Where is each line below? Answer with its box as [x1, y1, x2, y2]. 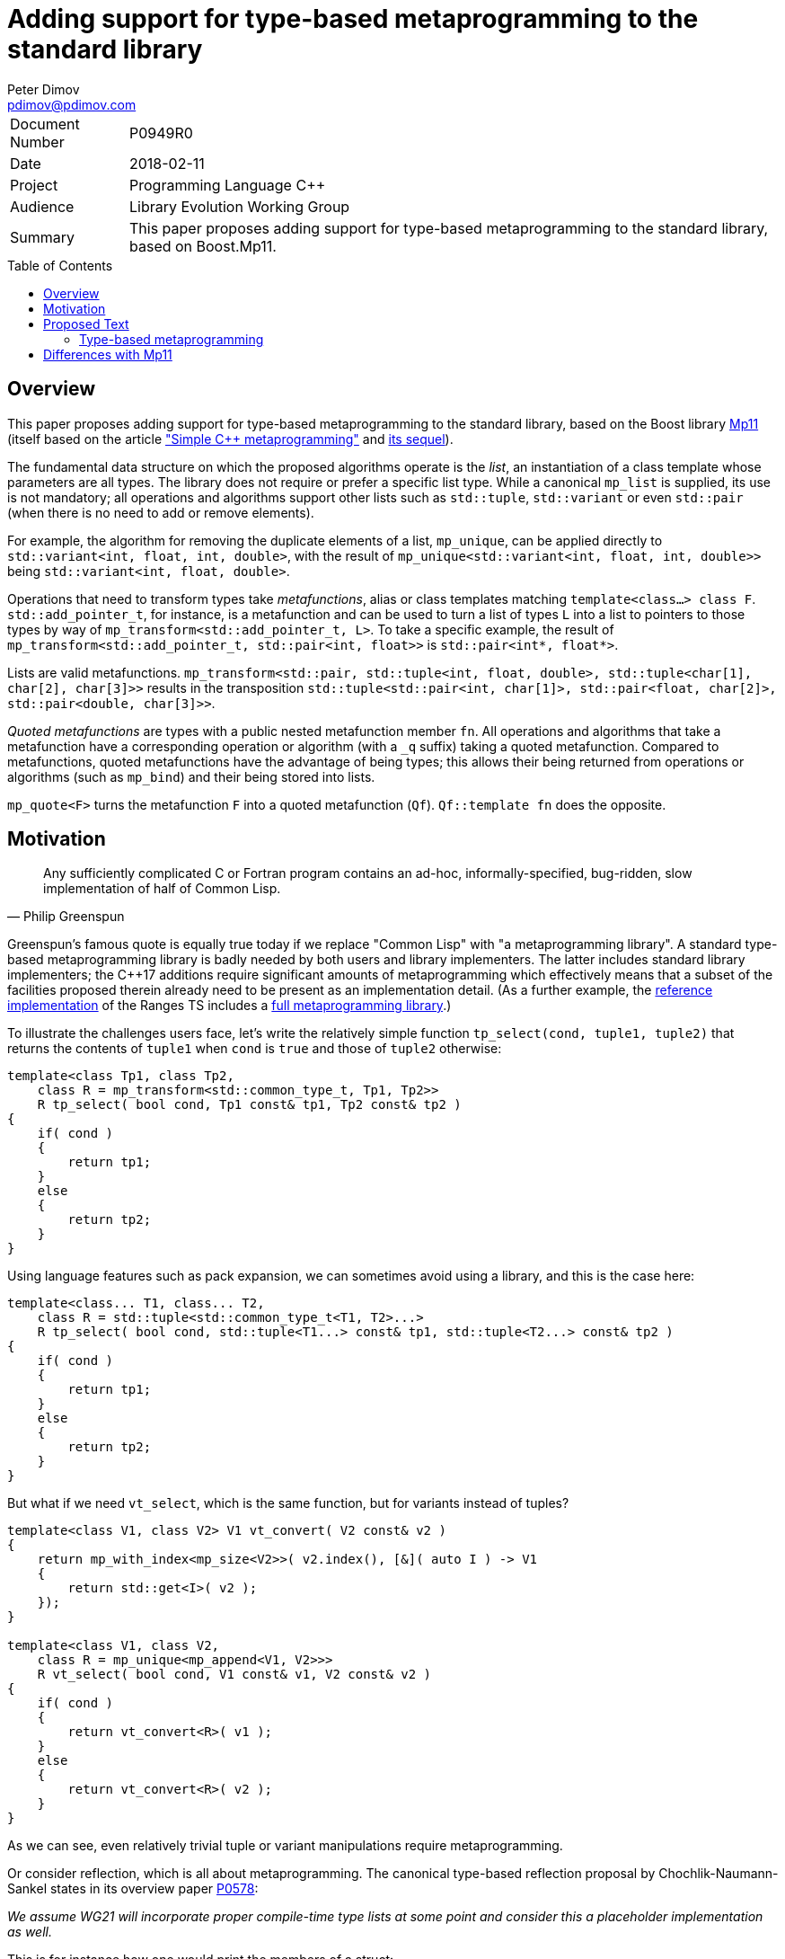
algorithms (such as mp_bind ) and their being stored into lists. [7, 768, 375, 784]
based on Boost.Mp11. [129, 236, 277, 255]
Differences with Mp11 [43, 346, 172, 362]
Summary [10, 227, 75, 246]
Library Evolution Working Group [129, 197, 350, 216]
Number [10, 132, 65, 151]
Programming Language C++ [129, 175, 326, 194]
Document [10, 114, 80, 133]
